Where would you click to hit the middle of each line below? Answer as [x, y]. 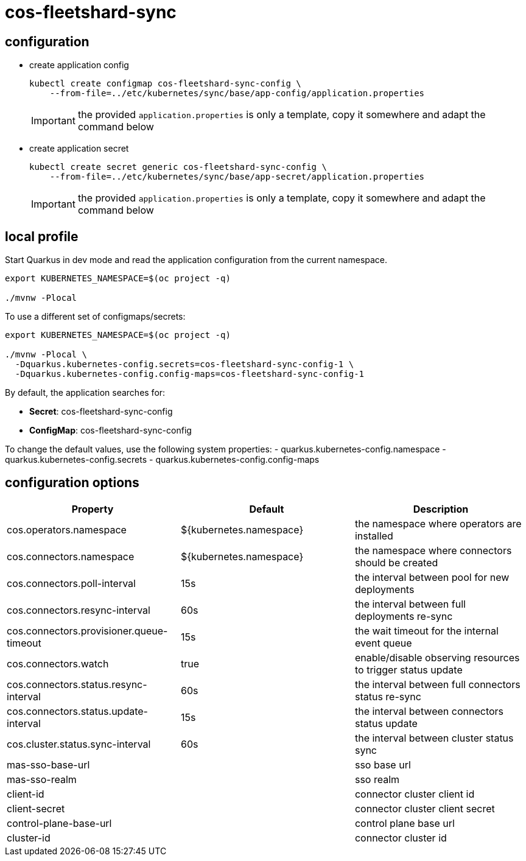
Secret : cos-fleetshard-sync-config [101, 412]
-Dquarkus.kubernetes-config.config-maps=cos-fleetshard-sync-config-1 [190, 374]
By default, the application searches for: [85, 393]
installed [374, 536]
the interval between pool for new [432, 577]
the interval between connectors [429, 711]
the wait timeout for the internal [426, 631]
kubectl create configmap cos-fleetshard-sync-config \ [165, 84]
